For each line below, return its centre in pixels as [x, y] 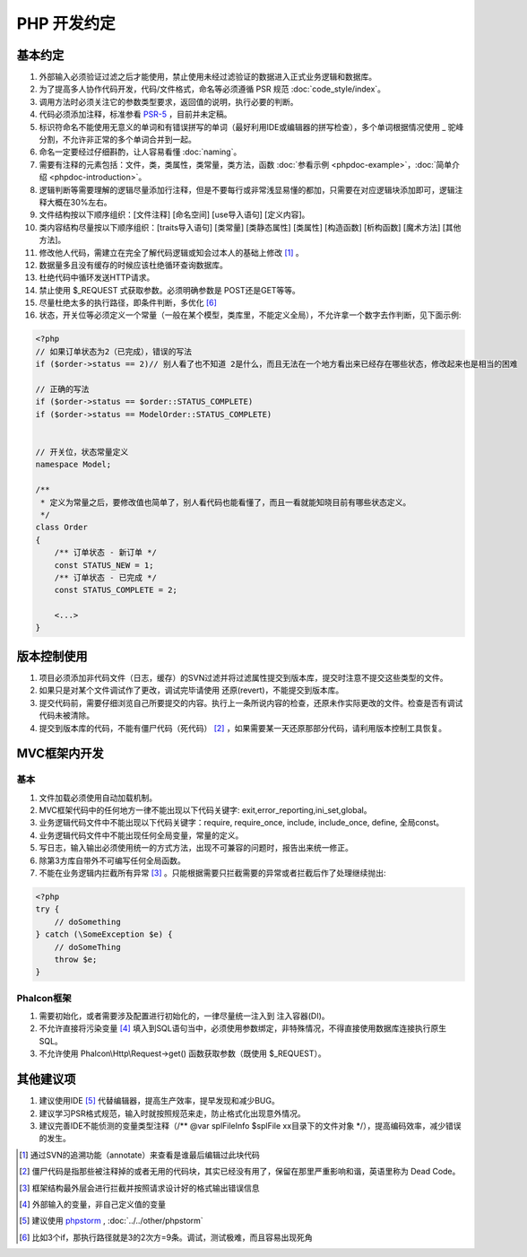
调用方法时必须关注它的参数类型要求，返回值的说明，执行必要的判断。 [168, 101]
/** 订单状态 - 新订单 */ [105, 553]
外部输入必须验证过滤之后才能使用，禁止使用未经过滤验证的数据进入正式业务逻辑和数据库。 [207, 77]
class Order [62, 528]
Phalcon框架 [44, 998]
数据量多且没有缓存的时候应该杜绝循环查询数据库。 [133, 265]
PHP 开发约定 [66, 23]
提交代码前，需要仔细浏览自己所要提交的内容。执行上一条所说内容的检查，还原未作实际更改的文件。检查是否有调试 [251, 703]
